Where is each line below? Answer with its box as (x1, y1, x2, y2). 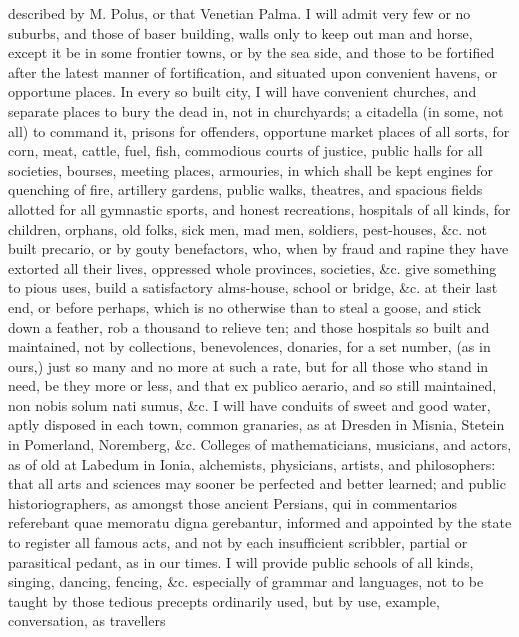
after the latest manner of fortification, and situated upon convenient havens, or (8, 61, 498, 82)
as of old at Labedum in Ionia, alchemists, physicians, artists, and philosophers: (8, 453, 496, 474)
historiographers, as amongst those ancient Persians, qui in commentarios (8, 492, 457, 513)
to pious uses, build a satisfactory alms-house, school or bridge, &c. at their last (8, 277, 498, 298)
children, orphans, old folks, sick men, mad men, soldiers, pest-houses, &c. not (8, 218, 488, 239)
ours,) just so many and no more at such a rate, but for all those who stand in (8, 355, 489, 376)
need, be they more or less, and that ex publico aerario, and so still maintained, (8, 375, 497, 396)
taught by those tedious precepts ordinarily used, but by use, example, (8, 590, 440, 611)
